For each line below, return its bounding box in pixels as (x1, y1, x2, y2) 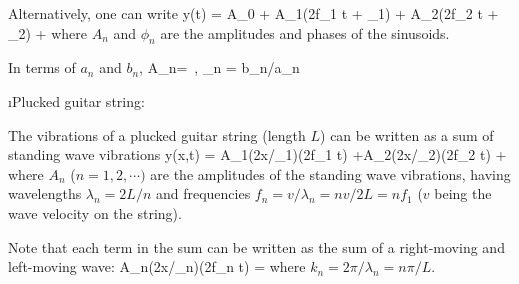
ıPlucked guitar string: (8, 90, 145, 111)
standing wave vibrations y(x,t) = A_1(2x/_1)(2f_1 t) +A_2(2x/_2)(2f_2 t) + (8, 144, 507, 165)
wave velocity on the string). (8, 202, 182, 223)
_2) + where (8, 22, 87, 43)
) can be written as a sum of (320, 124, 494, 145)
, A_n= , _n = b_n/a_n (139, 57, 300, 78)
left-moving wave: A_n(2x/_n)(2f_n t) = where (8, 256, 306, 277)
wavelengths (8, 183, 82, 204)
